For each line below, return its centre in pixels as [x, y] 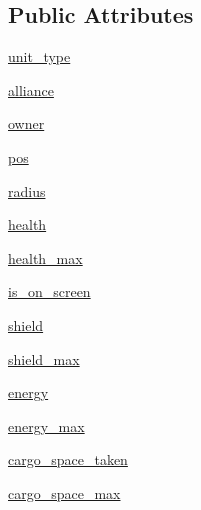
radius [27, 190]
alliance [31, 89]
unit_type [39, 56]
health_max [45, 257]
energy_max [46, 425]
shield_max [44, 358]
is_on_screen [49, 291]
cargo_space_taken [68, 459]
